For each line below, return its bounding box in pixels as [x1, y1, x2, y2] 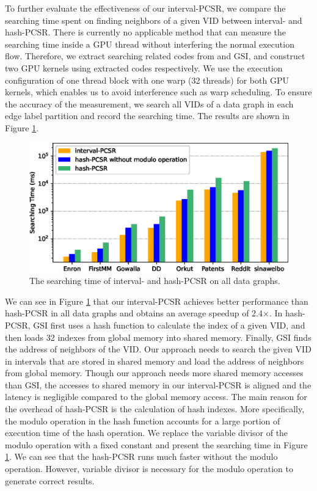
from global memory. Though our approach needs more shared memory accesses [5, 366, 304, 379]
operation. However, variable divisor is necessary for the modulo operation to [5, 462, 293, 475]
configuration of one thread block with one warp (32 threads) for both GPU [5, 73, 289, 86]
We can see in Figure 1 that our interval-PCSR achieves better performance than [5, 294, 308, 307]
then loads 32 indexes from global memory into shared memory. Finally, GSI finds [5, 330, 312, 343]
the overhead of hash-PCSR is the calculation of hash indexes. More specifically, [5, 402, 305, 415]
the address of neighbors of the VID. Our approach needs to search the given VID [5, 343, 312, 355]
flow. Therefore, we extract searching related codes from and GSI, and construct [5, 49, 305, 62]
